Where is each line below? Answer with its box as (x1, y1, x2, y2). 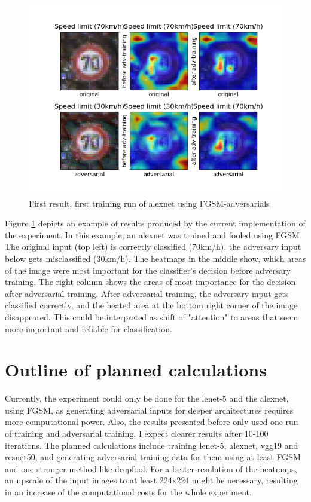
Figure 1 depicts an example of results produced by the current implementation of (5, 217, 306, 229)
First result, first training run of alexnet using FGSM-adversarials (29, 197, 270, 209)
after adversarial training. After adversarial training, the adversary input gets (5, 287, 289, 299)
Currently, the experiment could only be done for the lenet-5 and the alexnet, (5, 392, 289, 405)
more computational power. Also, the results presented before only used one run (5, 415, 298, 428)
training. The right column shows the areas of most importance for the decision (5, 276, 296, 288)
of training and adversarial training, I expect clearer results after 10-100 (5, 427, 269, 440)
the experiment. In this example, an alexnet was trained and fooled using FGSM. (5, 228, 302, 241)
